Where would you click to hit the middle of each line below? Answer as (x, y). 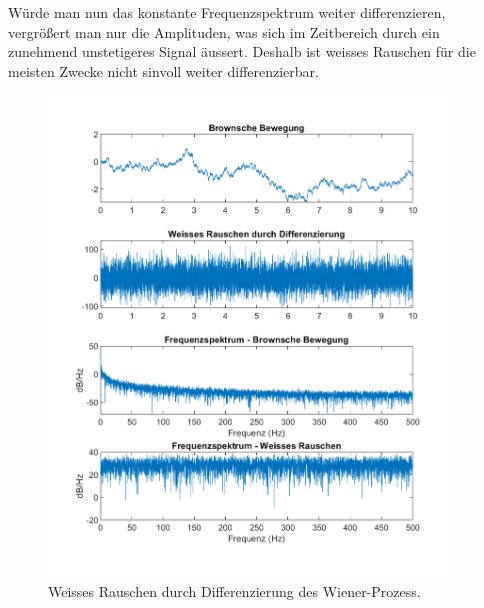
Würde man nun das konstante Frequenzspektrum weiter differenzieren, (227, 12)
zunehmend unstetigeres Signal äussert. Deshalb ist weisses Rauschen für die (242, 51)
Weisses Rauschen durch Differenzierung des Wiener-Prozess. (234, 591)
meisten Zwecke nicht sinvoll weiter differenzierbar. (163, 70)
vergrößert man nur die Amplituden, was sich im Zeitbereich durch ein (224, 31)
